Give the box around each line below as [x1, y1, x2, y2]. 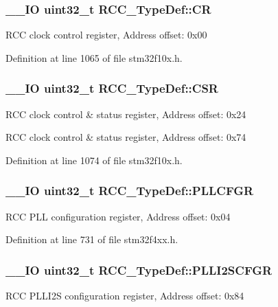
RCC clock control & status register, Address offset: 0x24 [5, 106, 246, 121]
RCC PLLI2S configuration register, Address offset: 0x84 [5, 288, 244, 303]
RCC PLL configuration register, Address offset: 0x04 [5, 209, 231, 223]
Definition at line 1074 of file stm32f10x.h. [5, 152, 183, 167]
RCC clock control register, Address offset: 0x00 [5, 27, 207, 42]
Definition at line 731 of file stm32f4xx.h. [5, 232, 178, 247]
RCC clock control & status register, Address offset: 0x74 [5, 130, 246, 144]
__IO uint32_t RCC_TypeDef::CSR [5, 80, 218, 97]
